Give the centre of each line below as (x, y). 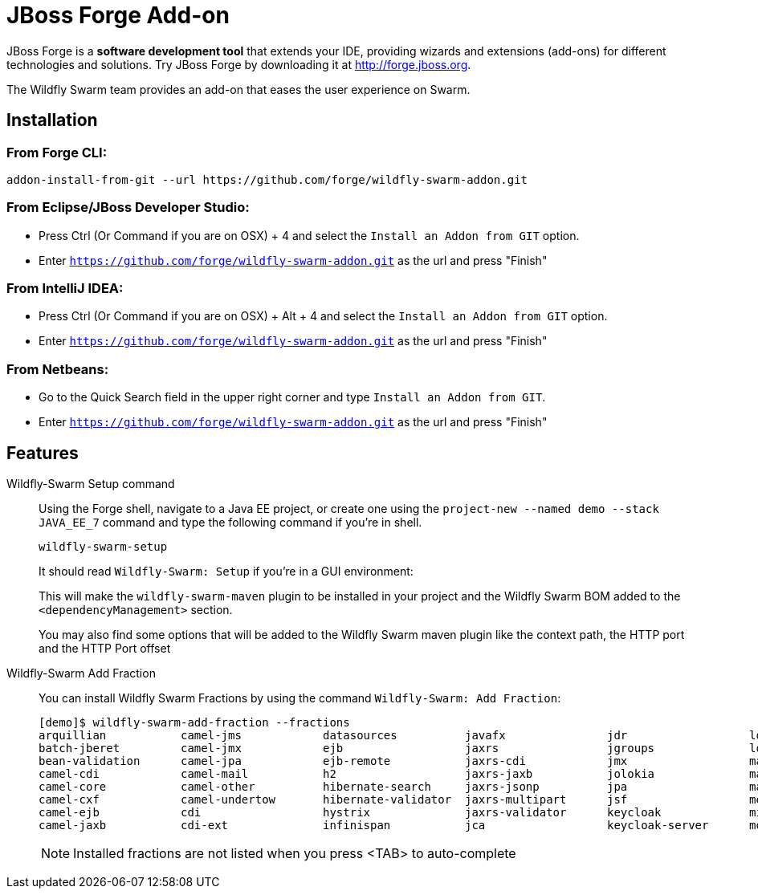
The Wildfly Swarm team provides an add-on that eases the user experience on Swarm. (238, 89)
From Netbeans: (58, 369)
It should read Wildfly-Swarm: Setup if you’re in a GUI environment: (226, 572)
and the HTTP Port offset (105, 649)
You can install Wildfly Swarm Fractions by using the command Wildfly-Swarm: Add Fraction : (300, 698)
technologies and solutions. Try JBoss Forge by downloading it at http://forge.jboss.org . (239, 64)
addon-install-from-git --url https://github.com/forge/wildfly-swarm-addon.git (267, 179)
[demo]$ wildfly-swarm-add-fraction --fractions (194, 723)
